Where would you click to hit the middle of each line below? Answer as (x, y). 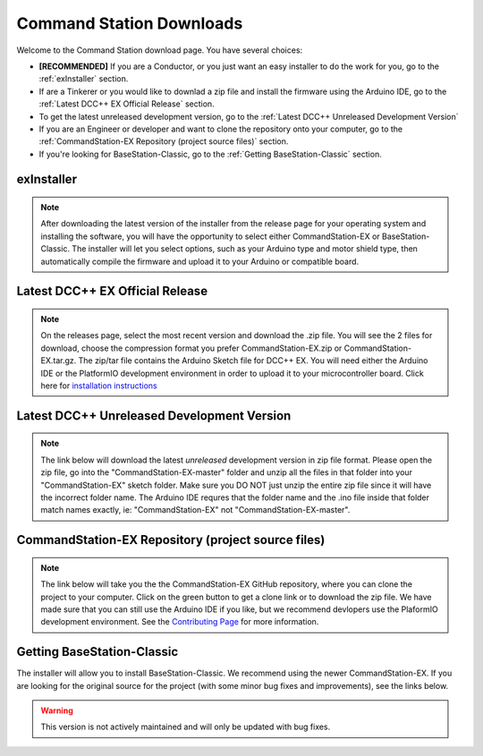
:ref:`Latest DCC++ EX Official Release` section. (127, 104)
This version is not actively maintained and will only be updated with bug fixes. (186, 727)
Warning (57, 710)
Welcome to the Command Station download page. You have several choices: (160, 50)
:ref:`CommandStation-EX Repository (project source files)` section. (164, 141)
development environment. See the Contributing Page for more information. (180, 622)
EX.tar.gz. (59, 361)
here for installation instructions (99, 386)
